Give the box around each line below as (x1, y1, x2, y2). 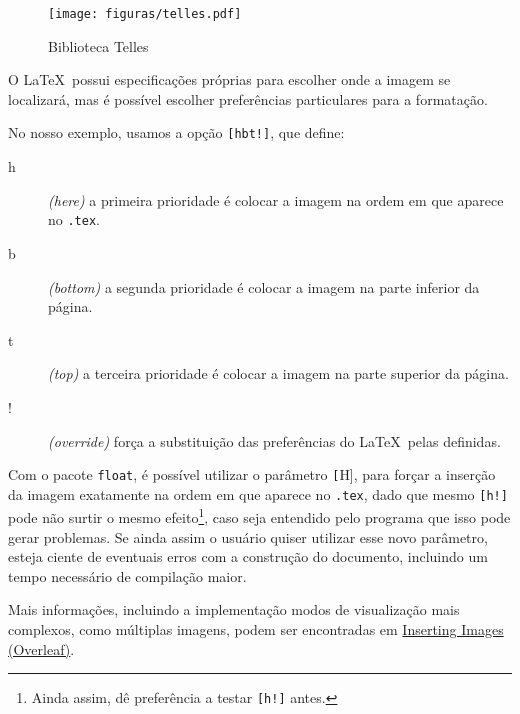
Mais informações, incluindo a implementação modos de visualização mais (8, 599, 460, 620)
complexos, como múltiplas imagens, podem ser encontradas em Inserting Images (8, 619, 504, 640)
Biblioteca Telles (48, 35, 149, 56)
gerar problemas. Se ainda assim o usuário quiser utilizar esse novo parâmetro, (8, 526, 488, 547)
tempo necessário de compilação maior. (8, 565, 247, 586)
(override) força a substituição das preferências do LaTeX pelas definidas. (48, 430, 501, 451)
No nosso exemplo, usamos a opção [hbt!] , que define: (8, 122, 345, 143)
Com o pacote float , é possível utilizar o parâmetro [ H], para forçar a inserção (8, 464, 496, 485)
